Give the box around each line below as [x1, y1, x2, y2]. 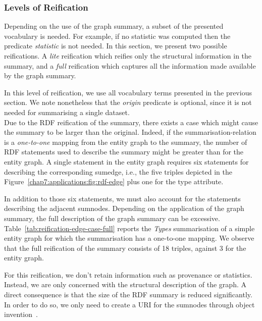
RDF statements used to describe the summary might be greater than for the [4, 146, 244, 157]
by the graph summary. [4, 70, 76, 81]
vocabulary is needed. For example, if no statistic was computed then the [4, 30, 231, 41]
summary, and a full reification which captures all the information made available [4, 60, 256, 71]
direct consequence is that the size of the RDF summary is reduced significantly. [4, 289, 252, 300]
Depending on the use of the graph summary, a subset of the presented [4, 21, 224, 31]
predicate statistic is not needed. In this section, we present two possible [4, 40, 227, 51]
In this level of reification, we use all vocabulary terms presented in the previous [4, 87, 252, 97]
